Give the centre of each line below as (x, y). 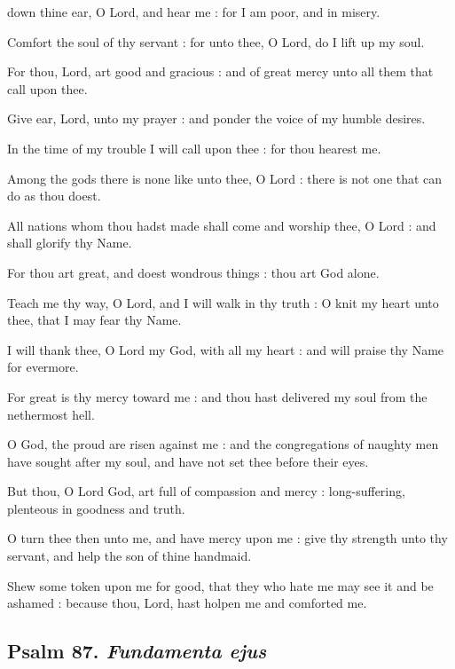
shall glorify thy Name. (70, 243)
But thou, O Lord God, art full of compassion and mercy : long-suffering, (206, 491)
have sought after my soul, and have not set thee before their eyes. (188, 461)
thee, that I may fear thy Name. (94, 320)
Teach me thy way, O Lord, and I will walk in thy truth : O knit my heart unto (223, 302)
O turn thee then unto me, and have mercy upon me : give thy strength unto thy (227, 538)
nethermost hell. (51, 414)
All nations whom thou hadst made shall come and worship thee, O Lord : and (222, 225)
